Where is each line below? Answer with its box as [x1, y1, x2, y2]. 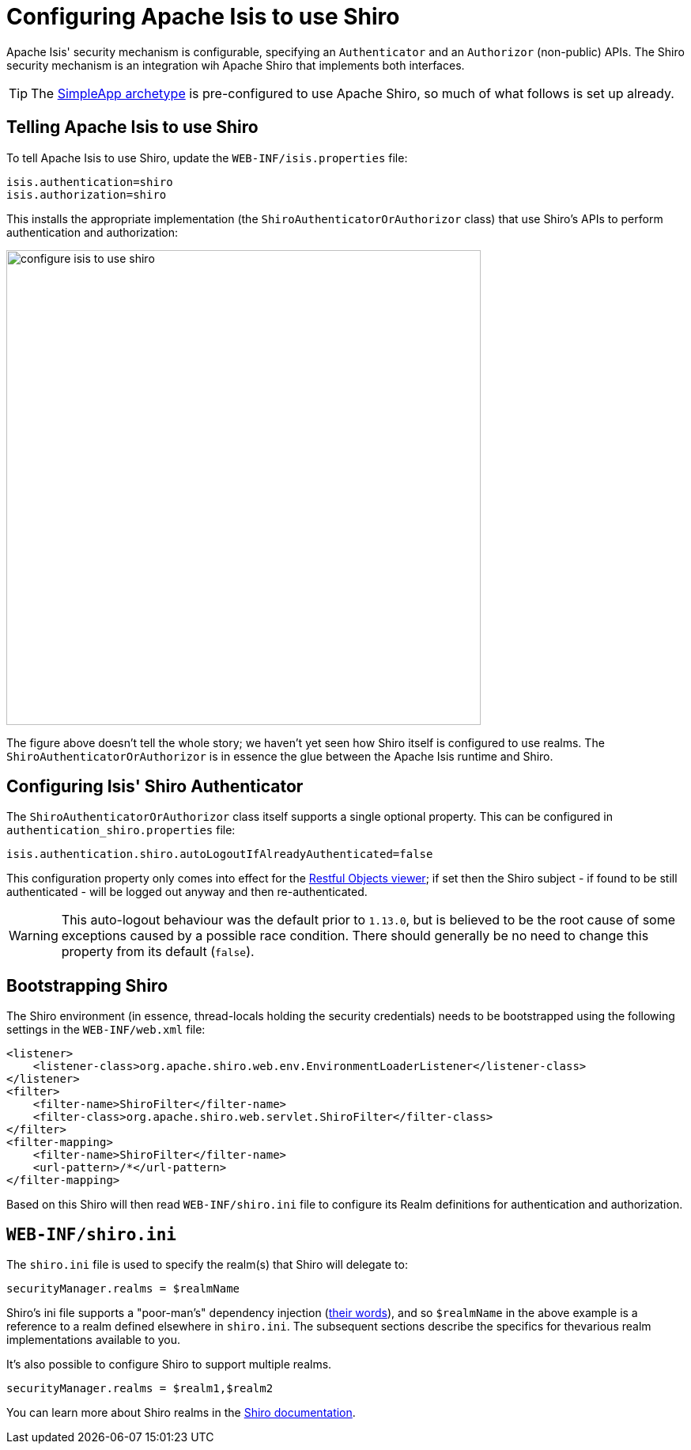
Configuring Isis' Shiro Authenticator [6, 776, 304, 797]
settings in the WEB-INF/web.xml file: [6, 1023, 206, 1037]
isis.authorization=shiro [6, 188, 167, 201]
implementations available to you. [6, 1333, 181, 1347]
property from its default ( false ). [61, 943, 255, 960]
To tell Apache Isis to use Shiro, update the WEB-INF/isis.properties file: [6, 150, 408, 165]
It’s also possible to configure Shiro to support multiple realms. [6, 1357, 332, 1372]
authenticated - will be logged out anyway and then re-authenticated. [6, 885, 368, 899]
